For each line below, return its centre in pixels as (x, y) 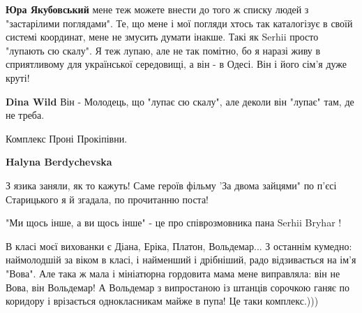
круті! (18, 77)
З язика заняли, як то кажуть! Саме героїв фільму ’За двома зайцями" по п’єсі (171, 185)
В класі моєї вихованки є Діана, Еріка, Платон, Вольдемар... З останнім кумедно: (179, 246)
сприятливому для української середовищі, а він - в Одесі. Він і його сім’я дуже (176, 64)
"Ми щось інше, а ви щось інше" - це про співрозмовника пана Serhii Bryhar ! (174, 223)
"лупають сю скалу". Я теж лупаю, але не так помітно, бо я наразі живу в (163, 50)
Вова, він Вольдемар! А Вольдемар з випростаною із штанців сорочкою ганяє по (178, 287)
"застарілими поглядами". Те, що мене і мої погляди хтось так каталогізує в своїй (179, 23)
